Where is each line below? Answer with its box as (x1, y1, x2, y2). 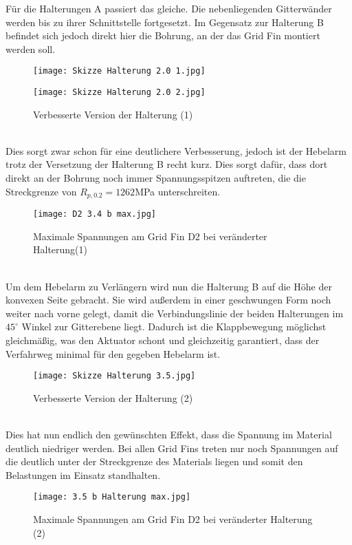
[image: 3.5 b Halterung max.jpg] (33, 492, 191, 502)
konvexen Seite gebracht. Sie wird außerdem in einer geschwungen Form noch (5, 292, 331, 307)
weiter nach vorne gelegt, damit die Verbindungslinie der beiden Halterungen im (5, 306, 344, 320)
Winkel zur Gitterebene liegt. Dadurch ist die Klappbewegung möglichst (21, 319, 327, 334)
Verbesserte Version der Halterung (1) (33, 107, 193, 121)
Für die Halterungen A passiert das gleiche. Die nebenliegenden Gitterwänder (5, 1, 332, 15)
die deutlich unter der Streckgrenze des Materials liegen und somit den (5, 454, 303, 469)
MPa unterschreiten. (135, 184, 221, 198)
